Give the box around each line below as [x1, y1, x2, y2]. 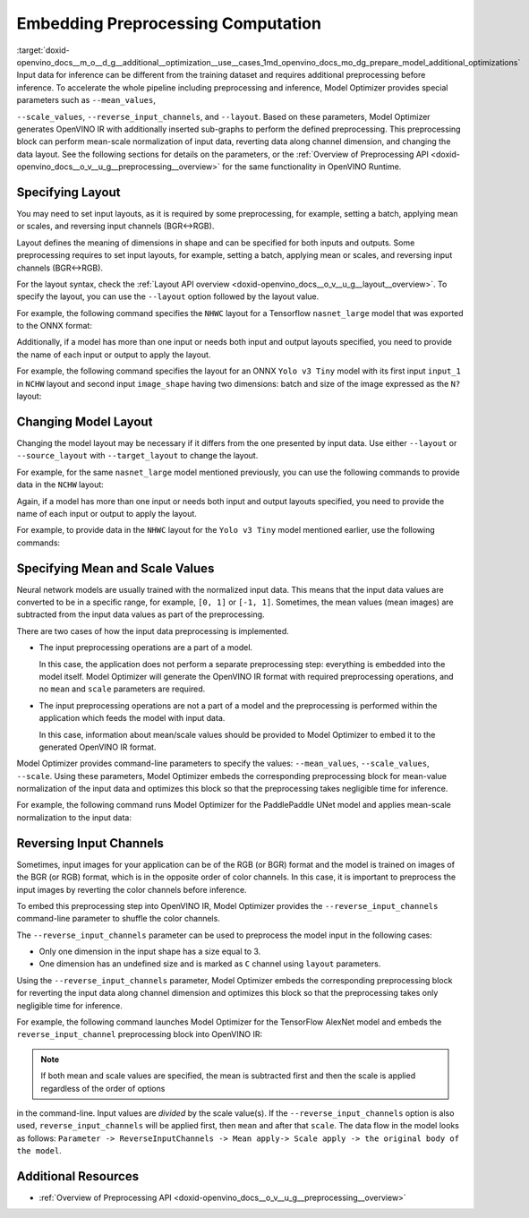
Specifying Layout [16, 184, 121, 200]
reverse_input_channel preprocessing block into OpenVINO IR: [16, 1029, 263, 1040]
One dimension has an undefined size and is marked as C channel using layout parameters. [38, 958, 381, 969]
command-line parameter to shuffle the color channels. [16, 913, 221, 924]
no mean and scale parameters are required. [38, 683, 206, 694]
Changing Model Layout [16, 414, 153, 429]
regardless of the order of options [40, 1083, 166, 1094]
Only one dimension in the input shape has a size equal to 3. [38, 946, 261, 957]
